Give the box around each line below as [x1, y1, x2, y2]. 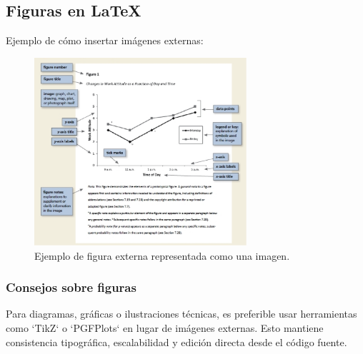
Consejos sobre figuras [6, 278, 136, 296]
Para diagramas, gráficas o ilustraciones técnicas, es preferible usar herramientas [6, 306, 357, 321]
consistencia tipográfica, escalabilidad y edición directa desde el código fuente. [6, 334, 347, 349]
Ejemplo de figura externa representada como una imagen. [34, 248, 290, 263]
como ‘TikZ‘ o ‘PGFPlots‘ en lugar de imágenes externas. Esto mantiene [6, 320, 324, 335]
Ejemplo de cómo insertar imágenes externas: [6, 33, 204, 48]
